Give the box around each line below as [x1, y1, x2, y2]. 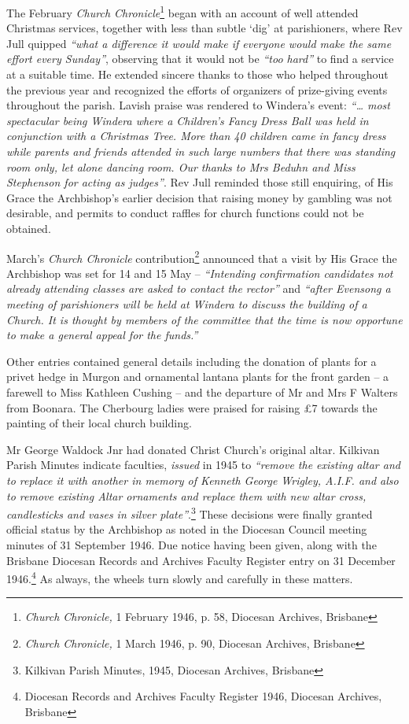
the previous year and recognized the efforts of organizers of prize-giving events [6, 81, 388, 98]
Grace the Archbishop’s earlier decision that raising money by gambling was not [6, 189, 392, 205]
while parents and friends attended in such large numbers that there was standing [6, 143, 396, 159]
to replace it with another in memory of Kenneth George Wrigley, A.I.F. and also [6, 471, 399, 488]
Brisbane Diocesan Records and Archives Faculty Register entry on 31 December [6, 552, 396, 568]
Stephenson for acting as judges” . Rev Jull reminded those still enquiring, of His [6, 174, 393, 190]
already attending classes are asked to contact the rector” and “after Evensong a [6, 280, 391, 297]
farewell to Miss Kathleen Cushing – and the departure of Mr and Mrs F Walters [6, 383, 398, 400]
